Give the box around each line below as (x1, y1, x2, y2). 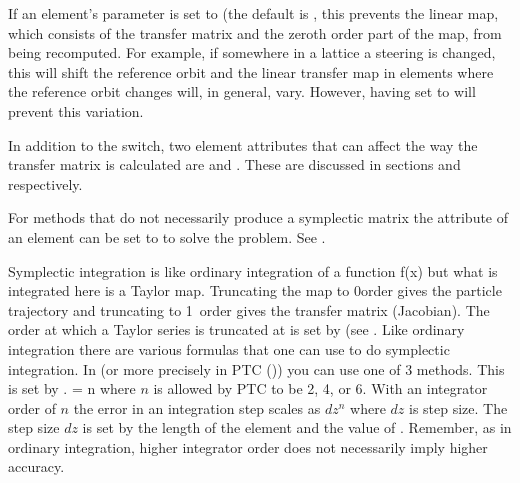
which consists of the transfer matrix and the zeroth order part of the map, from (8, 22, 502, 43)
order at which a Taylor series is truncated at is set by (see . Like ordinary (8, 319, 465, 340)
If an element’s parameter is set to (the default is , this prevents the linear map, (8, 3, 499, 23)
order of (8, 397, 56, 418)
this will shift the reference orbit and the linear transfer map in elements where (8, 61, 494, 82)
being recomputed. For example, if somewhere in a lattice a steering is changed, (8, 42, 496, 63)
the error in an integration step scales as (73, 397, 321, 418)
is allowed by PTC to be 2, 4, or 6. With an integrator (153, 378, 488, 399)
